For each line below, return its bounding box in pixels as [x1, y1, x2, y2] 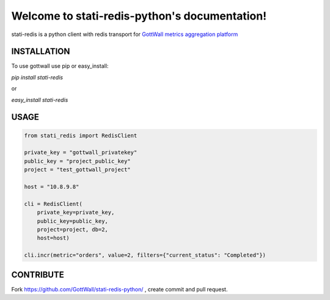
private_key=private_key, [37, 209, 115, 216]
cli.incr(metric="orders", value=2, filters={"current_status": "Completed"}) [24, 252, 266, 259]
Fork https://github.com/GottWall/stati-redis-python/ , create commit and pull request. [11, 285, 228, 293]
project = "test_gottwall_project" [24, 166, 131, 174]
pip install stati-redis [11, 73, 64, 81]
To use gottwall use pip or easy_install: [11, 62, 109, 70]
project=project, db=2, [37, 226, 108, 233]
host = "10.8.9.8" [24, 183, 79, 190]
